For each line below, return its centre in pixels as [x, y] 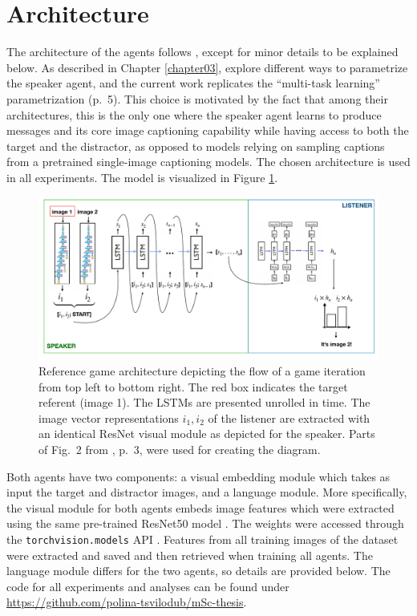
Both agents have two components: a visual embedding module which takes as [198, 476]
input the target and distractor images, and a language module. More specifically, [207, 492]
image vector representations [109, 417]
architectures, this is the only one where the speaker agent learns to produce [194, 114]
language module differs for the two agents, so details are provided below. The [198, 571]
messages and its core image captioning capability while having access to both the [208, 130]
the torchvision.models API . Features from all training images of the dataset [202, 539]
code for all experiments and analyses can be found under [148, 586]
